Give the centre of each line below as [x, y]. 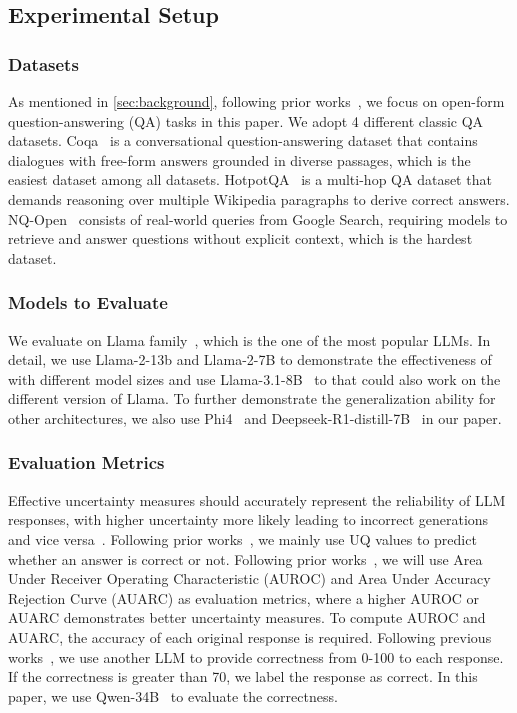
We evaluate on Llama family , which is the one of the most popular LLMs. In [249, 339]
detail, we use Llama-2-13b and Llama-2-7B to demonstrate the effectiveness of [250, 359]
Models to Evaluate [88, 302]
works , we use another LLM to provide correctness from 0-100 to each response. [256, 656]
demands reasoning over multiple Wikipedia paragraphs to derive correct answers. [259, 198]
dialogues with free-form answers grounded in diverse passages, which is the [239, 159]
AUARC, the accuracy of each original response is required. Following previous [250, 636]
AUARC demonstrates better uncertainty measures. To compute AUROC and [247, 617]
